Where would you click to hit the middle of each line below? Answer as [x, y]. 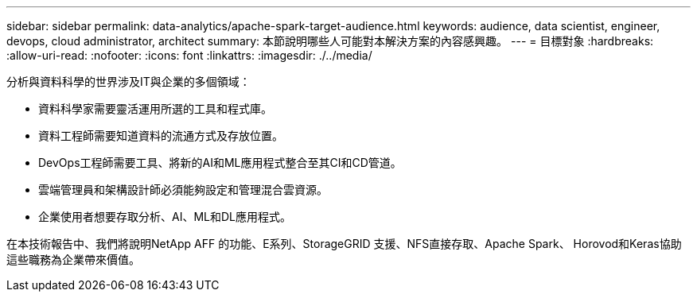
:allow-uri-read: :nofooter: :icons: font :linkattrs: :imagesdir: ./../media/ [189, 55]
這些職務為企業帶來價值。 [73, 259]
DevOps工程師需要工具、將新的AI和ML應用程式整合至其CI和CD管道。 [220, 163]
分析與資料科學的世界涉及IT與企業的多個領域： [128, 81]
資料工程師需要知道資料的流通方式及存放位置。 [161, 135]
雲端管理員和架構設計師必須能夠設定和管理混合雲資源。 [183, 190]
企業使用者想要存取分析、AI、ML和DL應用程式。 [165, 217]
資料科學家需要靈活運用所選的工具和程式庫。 [155, 108]
